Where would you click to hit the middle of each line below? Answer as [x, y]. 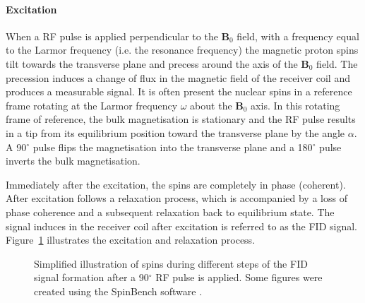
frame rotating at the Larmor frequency [92, 105]
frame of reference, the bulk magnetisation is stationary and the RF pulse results [181, 119]
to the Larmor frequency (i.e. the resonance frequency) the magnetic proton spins [182, 50]
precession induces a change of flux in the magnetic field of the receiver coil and [178, 77]
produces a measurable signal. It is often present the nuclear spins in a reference [179, 91]
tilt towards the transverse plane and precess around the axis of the [152, 63]
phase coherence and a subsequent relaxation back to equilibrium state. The [170, 212]
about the [211, 105]
